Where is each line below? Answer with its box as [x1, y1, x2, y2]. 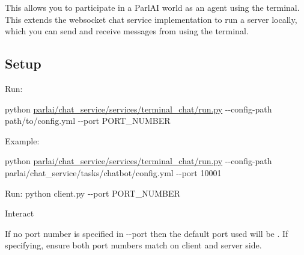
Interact [5, 207, 34, 220]
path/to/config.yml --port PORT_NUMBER [5, 114, 171, 127]
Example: [5, 134, 40, 147]
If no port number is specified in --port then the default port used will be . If [5, 227, 288, 239]
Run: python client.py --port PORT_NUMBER [5, 186, 180, 199]
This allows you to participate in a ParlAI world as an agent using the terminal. [5, 1, 300, 13]
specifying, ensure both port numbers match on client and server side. [5, 239, 262, 251]
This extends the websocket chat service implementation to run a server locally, [5, 13, 297, 25]
